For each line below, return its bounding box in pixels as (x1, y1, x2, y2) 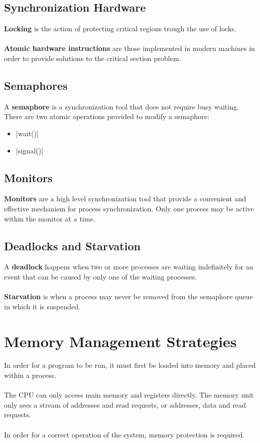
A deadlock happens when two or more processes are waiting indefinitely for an (4, 261, 253, 272)
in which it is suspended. (4, 301, 81, 311)
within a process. (4, 370, 57, 380)
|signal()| (16, 145, 43, 155)
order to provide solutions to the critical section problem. (4, 52, 181, 63)
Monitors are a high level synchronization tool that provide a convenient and (4, 193, 246, 204)
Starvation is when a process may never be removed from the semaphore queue (4, 291, 253, 302)
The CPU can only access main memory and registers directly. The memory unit (4, 390, 254, 400)
